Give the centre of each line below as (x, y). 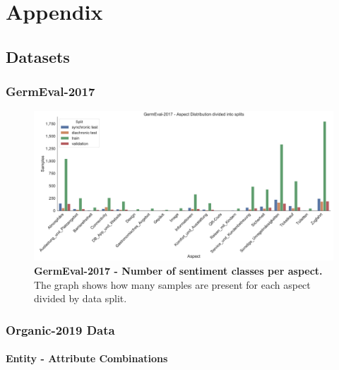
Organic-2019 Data (60, 329)
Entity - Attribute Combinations (87, 358)
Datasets (38, 56)
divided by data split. (81, 298)
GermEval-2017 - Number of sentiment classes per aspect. (178, 270)
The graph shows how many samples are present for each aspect (172, 284)
